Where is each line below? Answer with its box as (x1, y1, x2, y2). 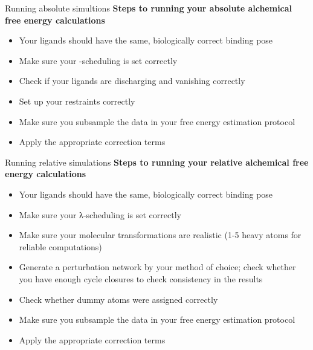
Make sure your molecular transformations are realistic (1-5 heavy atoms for (19, 228, 302, 241)
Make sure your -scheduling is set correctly (19, 54, 178, 66)
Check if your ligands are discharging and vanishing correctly (19, 74, 245, 87)
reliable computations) (19, 240, 102, 253)
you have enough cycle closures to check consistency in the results (19, 272, 263, 285)
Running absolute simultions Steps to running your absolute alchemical (5, 2, 292, 14)
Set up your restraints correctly (19, 94, 135, 107)
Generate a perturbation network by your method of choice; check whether (19, 261, 296, 273)
